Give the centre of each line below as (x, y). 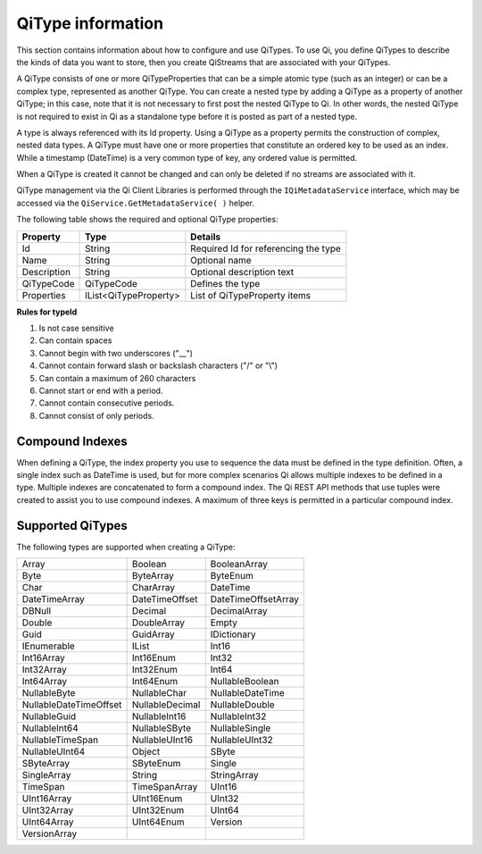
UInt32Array (48, 810)
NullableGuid (49, 716)
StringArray (234, 775)
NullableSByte (162, 728)
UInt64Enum (158, 822)
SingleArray (46, 775)
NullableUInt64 (54, 752)
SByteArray (46, 764)
